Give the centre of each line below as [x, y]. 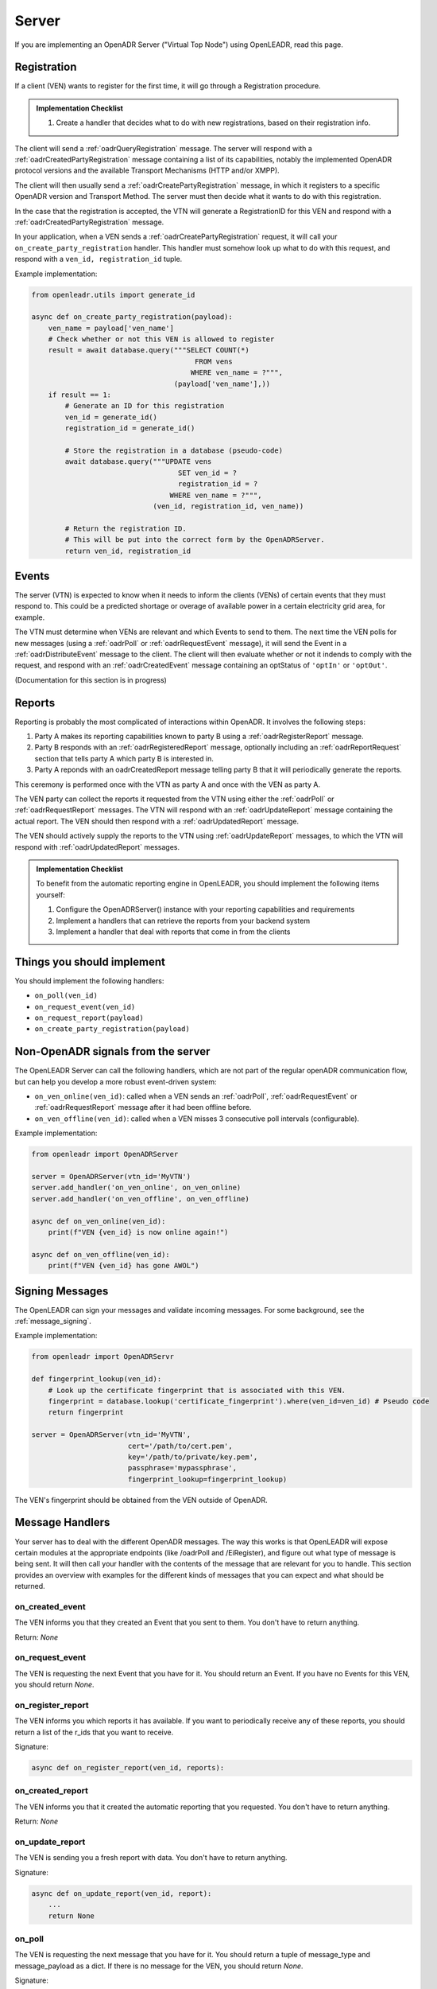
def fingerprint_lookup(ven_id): [97, 1379]
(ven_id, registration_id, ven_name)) [228, 506]
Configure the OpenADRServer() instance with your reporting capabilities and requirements [205, 909]
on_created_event [50, 1606]
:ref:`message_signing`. [53, 1321]
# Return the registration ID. [126, 528]
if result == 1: [79, 395]
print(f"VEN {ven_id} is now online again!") [138, 1232]
